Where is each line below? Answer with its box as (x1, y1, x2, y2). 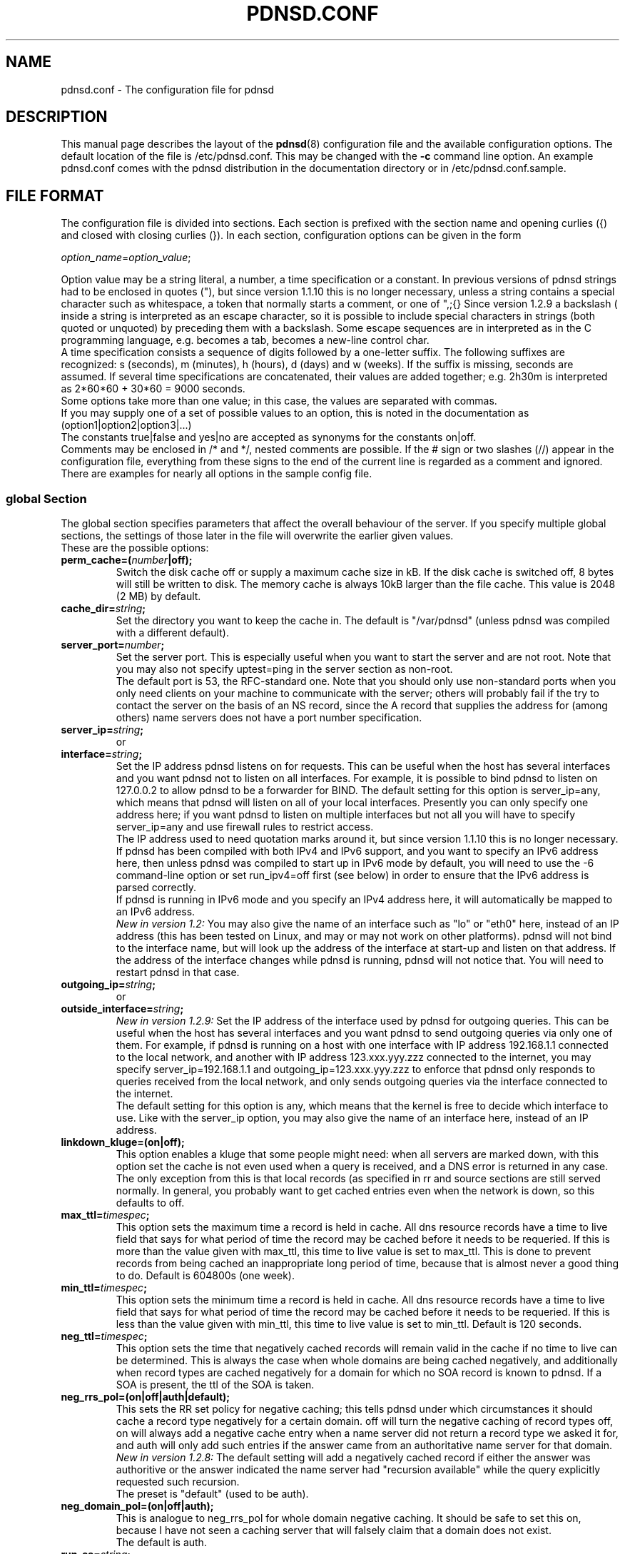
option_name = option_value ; (61, 251, 191, 264)
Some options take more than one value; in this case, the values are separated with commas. (61, 395, 497, 407)
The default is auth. (116, 1536, 207, 1549)
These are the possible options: (61, 542, 209, 554)
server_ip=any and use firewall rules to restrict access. (116, 821, 374, 833)
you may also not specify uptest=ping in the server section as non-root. (116, 663, 453, 676)
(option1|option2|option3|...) (61, 419, 192, 432)
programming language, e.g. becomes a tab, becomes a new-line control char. (61, 334, 430, 347)
